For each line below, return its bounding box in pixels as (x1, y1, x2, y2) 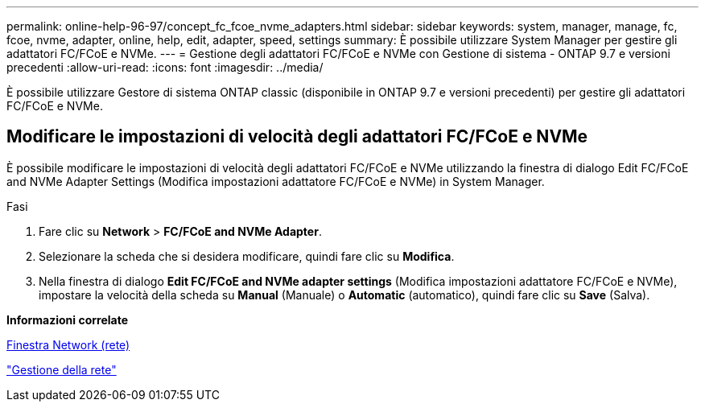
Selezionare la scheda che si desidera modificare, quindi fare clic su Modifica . (39, 249, 455, 263)
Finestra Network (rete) (6, 337, 130, 352)
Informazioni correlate (6, 312, 129, 327)
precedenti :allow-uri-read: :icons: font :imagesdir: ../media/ (6, 60, 324, 74)
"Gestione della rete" (6, 362, 117, 377)
